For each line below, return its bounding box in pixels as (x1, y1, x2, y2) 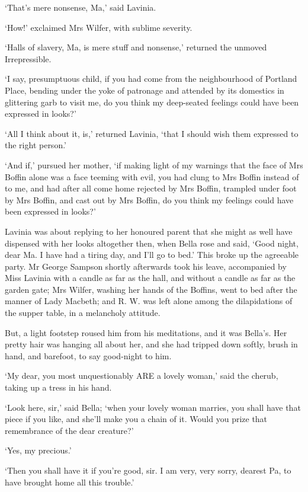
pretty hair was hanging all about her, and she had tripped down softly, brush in (5, 338, 298, 350)
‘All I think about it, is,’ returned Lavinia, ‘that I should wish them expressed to (5, 127, 299, 139)
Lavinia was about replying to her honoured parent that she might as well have (5, 225, 293, 237)
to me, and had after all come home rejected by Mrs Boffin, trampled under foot (5, 182, 297, 194)
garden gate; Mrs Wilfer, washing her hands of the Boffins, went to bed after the (5, 283, 297, 295)
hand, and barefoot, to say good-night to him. (5, 349, 172, 362)
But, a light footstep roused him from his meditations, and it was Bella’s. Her (5, 326, 287, 338)
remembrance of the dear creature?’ (5, 424, 134, 436)
